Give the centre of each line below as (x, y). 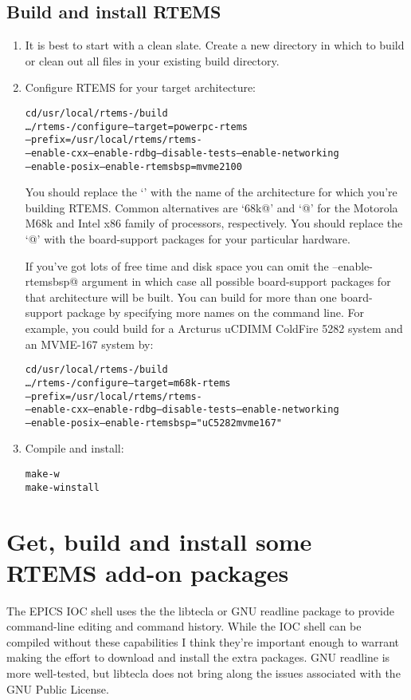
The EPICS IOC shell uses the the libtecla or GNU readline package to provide (200, 610)
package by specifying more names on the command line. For (215, 312)
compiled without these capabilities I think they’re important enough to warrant (203, 641)
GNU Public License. (58, 688)
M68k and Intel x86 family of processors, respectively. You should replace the (214, 223)
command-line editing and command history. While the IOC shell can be (184, 626)
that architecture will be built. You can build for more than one (181, 297)
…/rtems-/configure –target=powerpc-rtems (136, 127)
